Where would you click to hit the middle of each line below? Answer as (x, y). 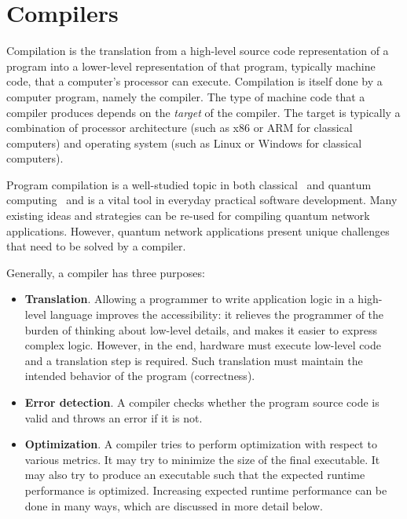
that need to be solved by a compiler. (96, 246)
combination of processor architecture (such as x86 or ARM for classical (180, 128)
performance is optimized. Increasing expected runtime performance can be (206, 490)
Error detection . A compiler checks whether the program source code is (202, 402)
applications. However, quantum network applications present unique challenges (198, 230)
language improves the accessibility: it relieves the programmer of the (217, 314)
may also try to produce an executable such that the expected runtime (195, 475)
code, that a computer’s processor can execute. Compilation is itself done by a (194, 81)
